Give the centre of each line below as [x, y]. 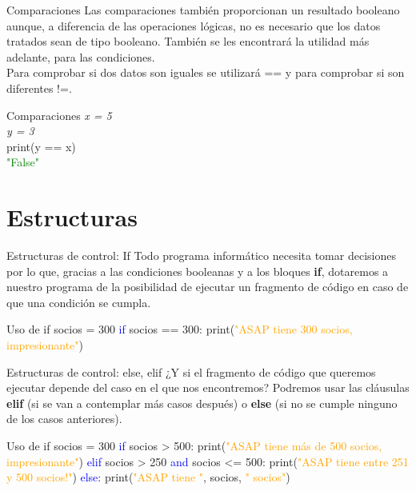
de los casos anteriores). [64, 419]
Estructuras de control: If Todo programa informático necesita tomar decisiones [201, 255]
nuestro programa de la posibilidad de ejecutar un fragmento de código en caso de [208, 287]
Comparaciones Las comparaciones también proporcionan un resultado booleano [203, 10]
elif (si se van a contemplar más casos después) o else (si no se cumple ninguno [202, 403]
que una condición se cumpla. [79, 302]
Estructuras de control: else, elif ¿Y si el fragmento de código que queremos [191, 371]
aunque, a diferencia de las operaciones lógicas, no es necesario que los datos [194, 25]
